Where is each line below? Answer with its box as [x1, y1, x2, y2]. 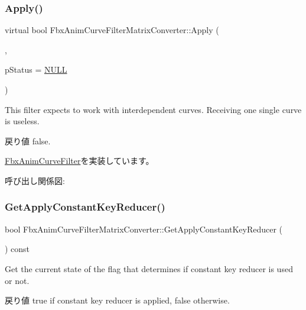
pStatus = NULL [5, 63, 67, 76]
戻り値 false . [5, 134, 51, 147]
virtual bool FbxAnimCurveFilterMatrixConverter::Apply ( [5, 24, 219, 36]
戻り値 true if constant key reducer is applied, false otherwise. [5, 294, 230, 306]
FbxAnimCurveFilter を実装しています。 [5, 154, 154, 167]
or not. [5, 274, 30, 286]
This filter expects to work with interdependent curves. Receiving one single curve [5, 103, 302, 115]
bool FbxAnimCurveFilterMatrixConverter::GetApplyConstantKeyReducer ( [5, 222, 283, 235]
